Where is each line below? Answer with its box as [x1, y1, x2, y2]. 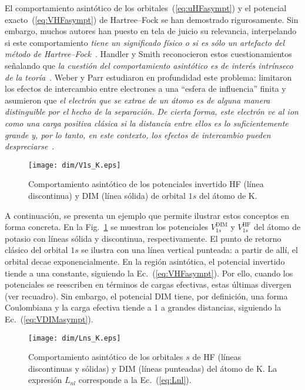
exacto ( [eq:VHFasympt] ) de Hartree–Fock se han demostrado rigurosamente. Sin [5, 13, 299, 25]
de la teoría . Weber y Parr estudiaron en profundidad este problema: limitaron [5, 71, 292, 83]
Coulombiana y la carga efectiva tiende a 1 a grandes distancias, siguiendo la [5, 301, 281, 314]
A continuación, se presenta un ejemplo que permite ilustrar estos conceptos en [5, 209, 289, 221]
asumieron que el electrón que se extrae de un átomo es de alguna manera [5, 94, 270, 106]
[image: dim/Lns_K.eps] [28, 334, 121, 342]
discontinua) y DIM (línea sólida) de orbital [28, 189, 186, 201]
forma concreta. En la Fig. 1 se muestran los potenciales [5, 221, 209, 233]
